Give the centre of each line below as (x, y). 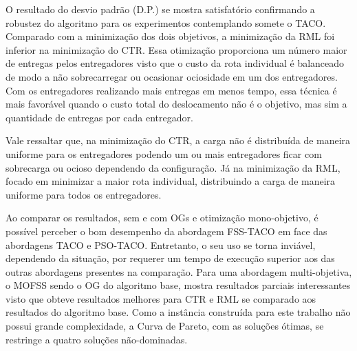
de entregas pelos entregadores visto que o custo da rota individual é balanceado (175, 63)
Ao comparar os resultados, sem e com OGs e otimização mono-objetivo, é (162, 218)
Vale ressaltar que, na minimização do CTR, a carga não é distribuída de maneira (178, 140)
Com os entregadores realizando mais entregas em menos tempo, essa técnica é (171, 90)
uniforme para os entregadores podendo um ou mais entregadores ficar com (164, 153)
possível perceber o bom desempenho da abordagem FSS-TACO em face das (166, 231)
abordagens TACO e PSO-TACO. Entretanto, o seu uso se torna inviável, (161, 244)
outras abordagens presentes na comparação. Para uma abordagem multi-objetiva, (179, 271)
